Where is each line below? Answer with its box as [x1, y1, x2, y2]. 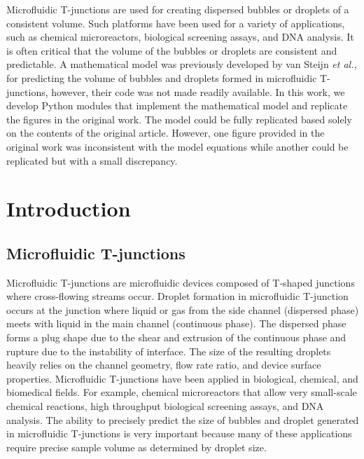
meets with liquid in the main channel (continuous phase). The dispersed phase [6, 316, 346, 331]
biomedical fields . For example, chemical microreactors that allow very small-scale [6, 385, 357, 399]
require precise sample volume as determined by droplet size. [6, 439, 267, 454]
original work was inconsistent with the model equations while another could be [6, 139, 349, 153]
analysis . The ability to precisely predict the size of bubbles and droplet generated [6, 412, 359, 427]
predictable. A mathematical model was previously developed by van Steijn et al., [6, 57, 357, 71]
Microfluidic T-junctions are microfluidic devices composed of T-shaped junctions [6, 275, 355, 289]
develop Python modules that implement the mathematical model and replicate [6, 98, 348, 113]
